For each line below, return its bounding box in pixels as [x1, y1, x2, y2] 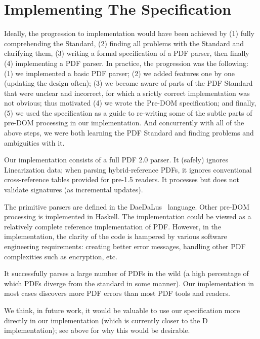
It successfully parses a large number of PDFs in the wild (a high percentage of [4, 268, 249, 279]
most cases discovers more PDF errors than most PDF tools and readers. [4, 288, 230, 298]
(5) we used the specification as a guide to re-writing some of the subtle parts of [4, 107, 252, 118]
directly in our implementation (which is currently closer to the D [4, 315, 208, 325]
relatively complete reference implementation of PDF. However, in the [4, 221, 221, 231]
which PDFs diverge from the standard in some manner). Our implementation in [4, 278, 254, 288]
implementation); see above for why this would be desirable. [4, 325, 190, 335]
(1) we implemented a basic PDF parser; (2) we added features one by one [4, 67, 235, 78]
